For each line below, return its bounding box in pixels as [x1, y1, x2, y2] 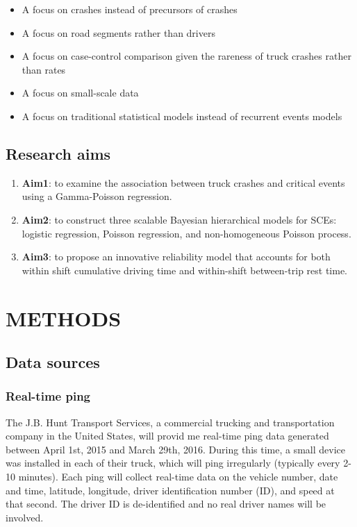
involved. [6, 510, 44, 524]
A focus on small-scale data [22, 85, 139, 100]
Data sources [6, 351, 100, 373]
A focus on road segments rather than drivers [22, 25, 215, 40]
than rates [22, 62, 66, 76]
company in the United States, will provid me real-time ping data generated [6, 428, 329, 443]
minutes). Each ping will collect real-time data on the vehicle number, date [18, 469, 338, 484]
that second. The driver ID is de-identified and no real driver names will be [6, 496, 326, 511]
